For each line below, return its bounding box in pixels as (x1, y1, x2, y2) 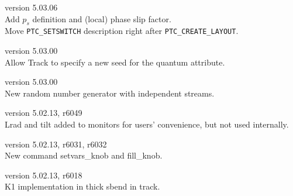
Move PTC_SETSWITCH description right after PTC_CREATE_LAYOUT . (5, 25, 239, 37)
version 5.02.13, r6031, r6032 (5, 137, 107, 150)
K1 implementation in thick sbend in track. (5, 180, 160, 192)
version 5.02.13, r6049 (5, 106, 82, 119)
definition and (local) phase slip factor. (32, 12, 171, 25)
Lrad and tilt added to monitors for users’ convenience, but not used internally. (5, 118, 289, 130)
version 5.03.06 (5, 1, 58, 13)
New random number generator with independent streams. (5, 87, 215, 99)
